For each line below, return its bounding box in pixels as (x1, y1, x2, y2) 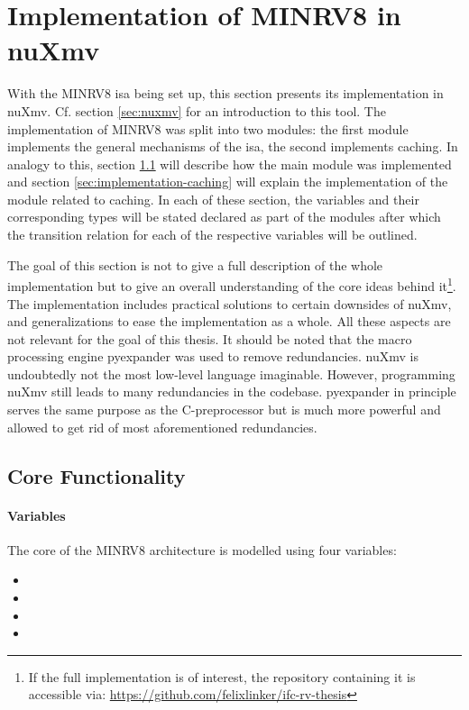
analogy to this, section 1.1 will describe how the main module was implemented (7, 154, 452, 173)
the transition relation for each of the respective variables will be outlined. (7, 225, 418, 244)
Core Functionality (7, 461, 186, 489)
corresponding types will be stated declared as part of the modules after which (7, 207, 441, 226)
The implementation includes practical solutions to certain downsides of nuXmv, (7, 294, 452, 313)
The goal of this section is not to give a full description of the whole (7, 255, 383, 274)
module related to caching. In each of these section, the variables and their (7, 189, 419, 208)
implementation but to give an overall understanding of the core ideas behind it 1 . (7, 274, 456, 295)
